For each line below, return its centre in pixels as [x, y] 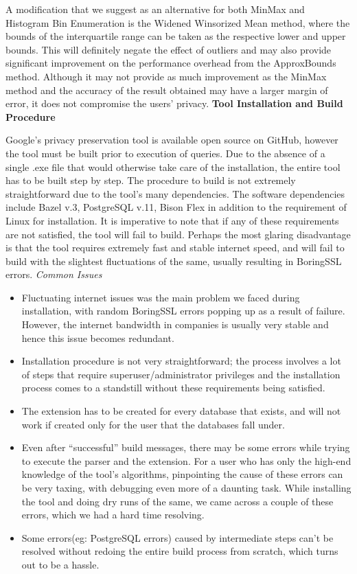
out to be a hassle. [60, 564]
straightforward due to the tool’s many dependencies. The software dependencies [175, 193]
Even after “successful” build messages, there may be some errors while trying [186, 447]
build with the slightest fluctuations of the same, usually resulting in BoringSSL [174, 261]
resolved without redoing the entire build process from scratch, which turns [180, 551]
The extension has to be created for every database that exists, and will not [181, 411]
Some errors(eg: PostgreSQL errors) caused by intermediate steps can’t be [177, 537]
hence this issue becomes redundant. [98, 337]
